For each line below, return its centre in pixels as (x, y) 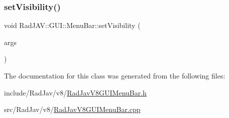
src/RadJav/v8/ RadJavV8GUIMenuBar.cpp (72, 109)
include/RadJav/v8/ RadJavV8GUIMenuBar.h (75, 92)
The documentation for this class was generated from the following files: (115, 75)
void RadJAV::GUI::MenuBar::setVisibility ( (72, 25)
